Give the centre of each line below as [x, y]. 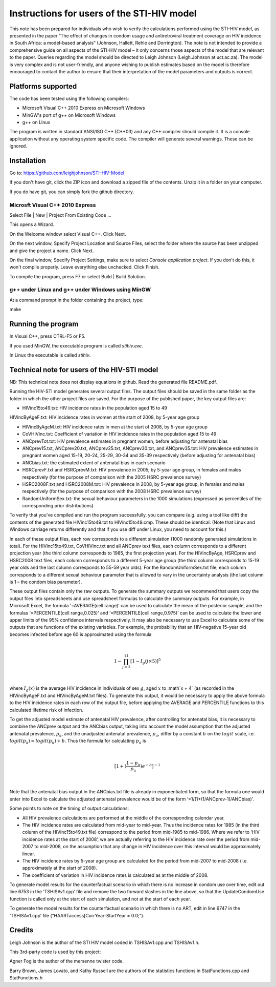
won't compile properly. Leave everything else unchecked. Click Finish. [85, 267]
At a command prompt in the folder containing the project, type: [77, 300]
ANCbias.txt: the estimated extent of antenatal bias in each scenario [94, 462]
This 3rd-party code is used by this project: [55, 952]
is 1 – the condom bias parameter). [46, 582]
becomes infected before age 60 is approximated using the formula [80, 634]
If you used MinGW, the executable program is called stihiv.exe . [76, 345]
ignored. [18, 146]
